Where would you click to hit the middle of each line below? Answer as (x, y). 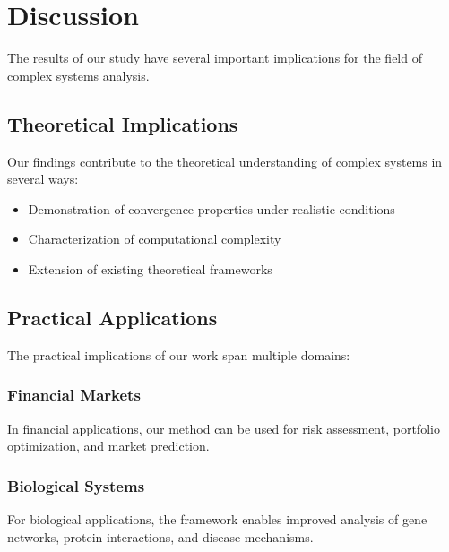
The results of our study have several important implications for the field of (215, 58)
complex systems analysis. (78, 75)
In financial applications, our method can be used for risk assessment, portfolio (224, 428)
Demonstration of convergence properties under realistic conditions (212, 208)
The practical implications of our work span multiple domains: (179, 354)
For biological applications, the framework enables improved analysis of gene (217, 518)
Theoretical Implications (123, 123)
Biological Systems (76, 485)
